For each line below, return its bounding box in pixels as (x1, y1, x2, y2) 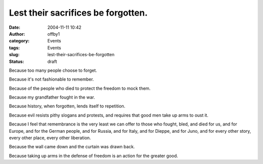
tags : (9, 44, 20, 51)
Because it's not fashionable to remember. (9, 76, 94, 82)
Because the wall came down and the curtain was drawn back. (9, 144, 135, 150)
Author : (9, 31, 25, 37)
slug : (9, 52, 19, 58)
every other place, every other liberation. (9, 135, 91, 141)
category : (9, 38, 30, 44)
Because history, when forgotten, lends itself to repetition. (9, 103, 126, 109)
